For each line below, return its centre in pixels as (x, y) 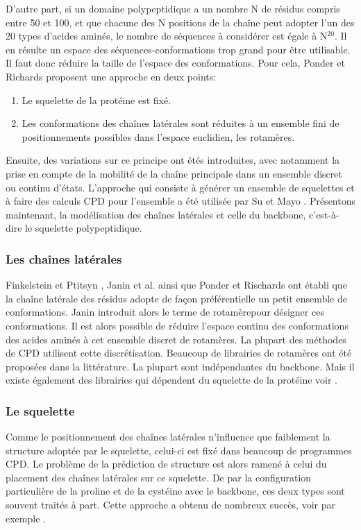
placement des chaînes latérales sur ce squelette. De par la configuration (159, 477)
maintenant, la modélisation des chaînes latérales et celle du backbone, (156, 214)
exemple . (26, 518)
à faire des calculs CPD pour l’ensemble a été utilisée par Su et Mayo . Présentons (180, 201)
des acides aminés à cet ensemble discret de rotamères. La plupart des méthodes (176, 339)
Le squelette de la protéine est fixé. (96, 100)
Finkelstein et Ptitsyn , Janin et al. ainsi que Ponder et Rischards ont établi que (176, 285)
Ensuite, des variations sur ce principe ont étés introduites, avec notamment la (173, 160)
